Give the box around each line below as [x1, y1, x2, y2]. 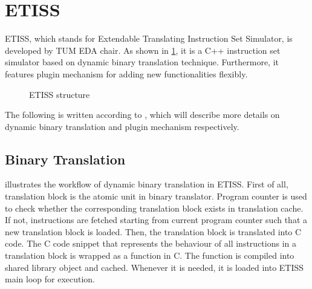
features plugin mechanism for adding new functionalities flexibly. [5, 67, 248, 80]
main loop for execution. [5, 273, 96, 285]
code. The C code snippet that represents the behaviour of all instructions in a [5, 237, 296, 250]
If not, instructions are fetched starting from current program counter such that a [5, 213, 308, 226]
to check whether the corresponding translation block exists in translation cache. [5, 201, 304, 214]
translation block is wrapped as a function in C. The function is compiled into [5, 249, 294, 262]
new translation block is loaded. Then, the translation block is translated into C [5, 225, 302, 238]
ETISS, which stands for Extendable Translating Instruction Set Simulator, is [5, 32, 293, 45]
